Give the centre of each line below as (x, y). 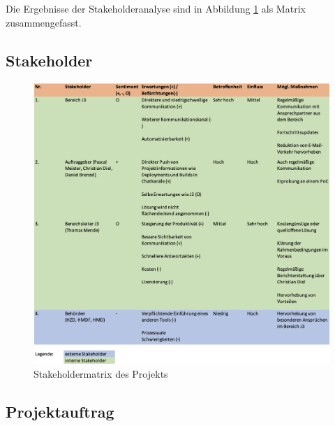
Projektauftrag (60, 412)
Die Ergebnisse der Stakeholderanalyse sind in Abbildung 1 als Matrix (156, 8)
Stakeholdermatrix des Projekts (101, 374)
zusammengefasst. (44, 22)
